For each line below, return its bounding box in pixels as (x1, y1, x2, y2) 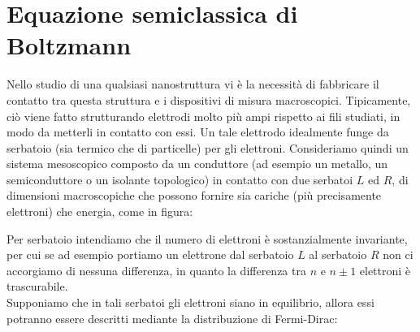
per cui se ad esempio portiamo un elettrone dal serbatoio (6, 246, 294, 263)
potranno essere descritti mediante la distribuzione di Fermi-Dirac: (6, 309, 338, 326)
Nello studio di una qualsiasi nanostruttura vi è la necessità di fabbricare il (6, 75, 379, 93)
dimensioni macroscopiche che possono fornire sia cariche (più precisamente (6, 187, 382, 204)
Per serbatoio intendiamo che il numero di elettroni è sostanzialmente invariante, (6, 230, 408, 247)
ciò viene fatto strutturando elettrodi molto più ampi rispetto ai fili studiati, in (6, 107, 401, 124)
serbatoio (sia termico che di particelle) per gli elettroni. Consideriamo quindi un (6, 139, 409, 156)
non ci (383, 246, 414, 263)
